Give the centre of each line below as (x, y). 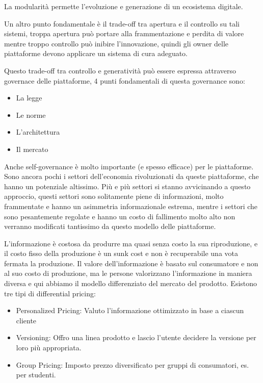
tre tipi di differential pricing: (50, 293)
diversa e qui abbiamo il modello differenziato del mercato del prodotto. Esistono (131, 283)
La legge (29, 98)
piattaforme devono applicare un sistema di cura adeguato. (96, 53)
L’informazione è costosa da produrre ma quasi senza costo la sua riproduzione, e (131, 243)
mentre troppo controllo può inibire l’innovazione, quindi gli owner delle (116, 43)
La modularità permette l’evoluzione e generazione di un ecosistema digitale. (124, 6)
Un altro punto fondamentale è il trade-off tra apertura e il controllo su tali (122, 23)
